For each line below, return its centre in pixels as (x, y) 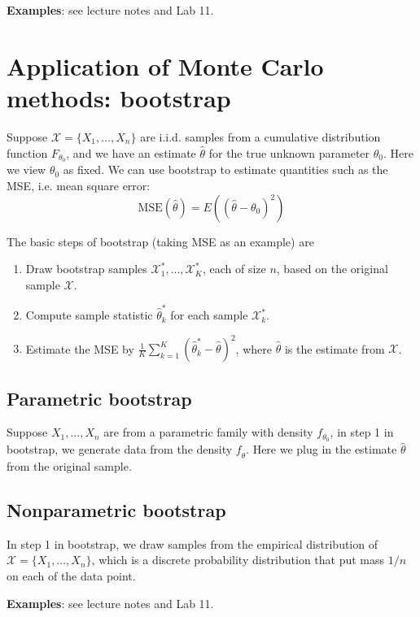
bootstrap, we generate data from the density (120, 449)
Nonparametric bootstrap (116, 509)
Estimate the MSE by (80, 348)
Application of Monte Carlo (165, 65)
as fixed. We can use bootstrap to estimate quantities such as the (225, 169)
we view (26, 169)
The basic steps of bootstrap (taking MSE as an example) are (160, 241)
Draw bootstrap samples (86, 269)
